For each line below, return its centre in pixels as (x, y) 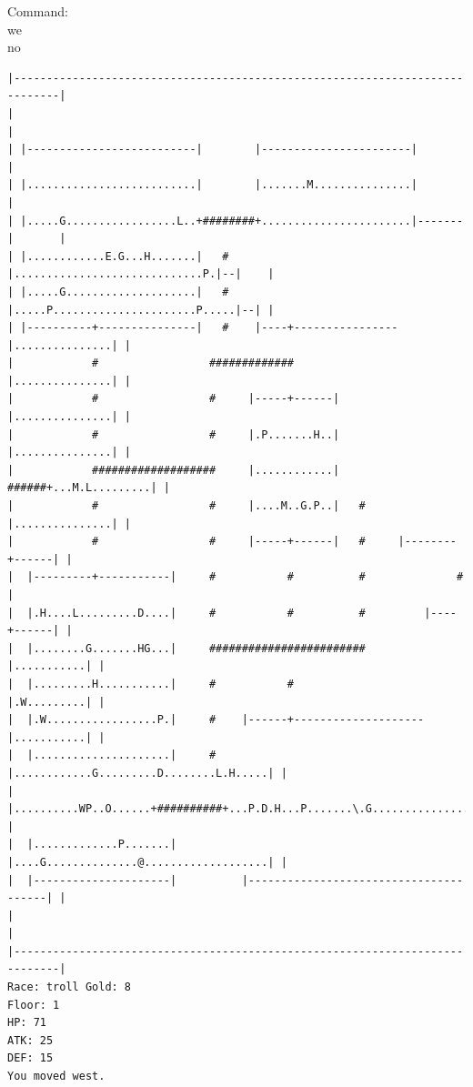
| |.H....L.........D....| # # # (186, 613)
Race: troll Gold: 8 (70, 987)
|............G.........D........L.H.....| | (147, 773)
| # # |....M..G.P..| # (186, 506)
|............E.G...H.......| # (125, 256)
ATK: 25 (30, 1040)
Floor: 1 (34, 1005)
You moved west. (56, 1077)
